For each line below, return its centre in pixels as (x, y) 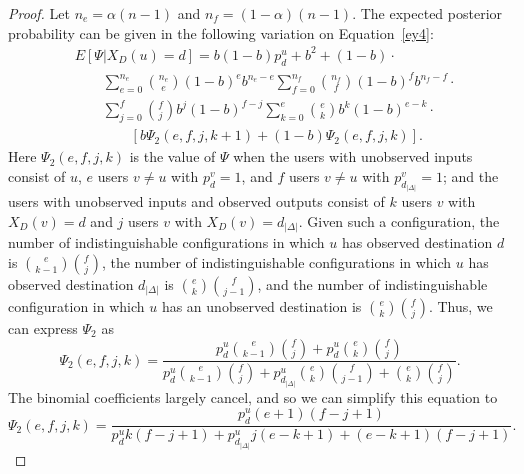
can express (43, 327)
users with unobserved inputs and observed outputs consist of (196, 201)
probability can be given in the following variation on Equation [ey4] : (221, 32)
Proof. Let (39, 13)
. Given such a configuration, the (399, 220)
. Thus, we (460, 305)
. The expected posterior (427, 13)
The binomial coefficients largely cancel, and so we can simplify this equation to (253, 396)
